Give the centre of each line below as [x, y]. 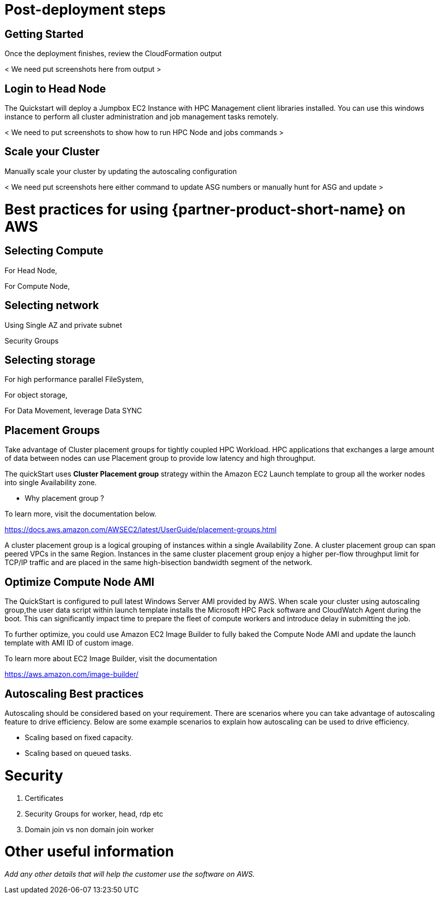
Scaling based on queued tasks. [78, 753]
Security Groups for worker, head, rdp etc [94, 814]
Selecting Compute [54, 251]
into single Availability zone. [51, 483]
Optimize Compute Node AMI [80, 582]
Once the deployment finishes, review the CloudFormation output [113, 54]
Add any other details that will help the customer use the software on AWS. [130, 874]
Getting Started [44, 34]
